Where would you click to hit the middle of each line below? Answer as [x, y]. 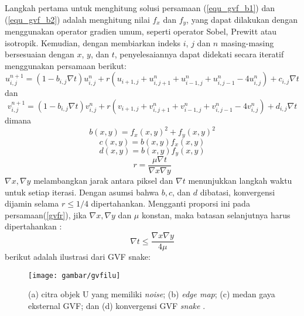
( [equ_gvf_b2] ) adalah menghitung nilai [77, 19]
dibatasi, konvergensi [238, 192]
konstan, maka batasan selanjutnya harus [216, 214]
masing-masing [247, 42]
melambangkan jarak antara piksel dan [103, 181]
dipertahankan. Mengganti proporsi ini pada [170, 203]
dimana [18, 120]
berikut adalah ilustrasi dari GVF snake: [78, 257]
